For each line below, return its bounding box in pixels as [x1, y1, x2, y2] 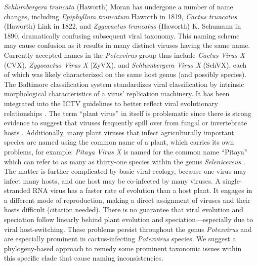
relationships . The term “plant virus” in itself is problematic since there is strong [4, 108, 252, 118]
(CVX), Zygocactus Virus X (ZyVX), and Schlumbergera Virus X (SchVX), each [4, 59, 247, 70]
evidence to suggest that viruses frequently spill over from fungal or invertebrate [4, 117, 247, 128]
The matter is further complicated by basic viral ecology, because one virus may [4, 166, 247, 176]
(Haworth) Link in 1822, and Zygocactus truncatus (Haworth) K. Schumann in [4, 21, 241, 31]
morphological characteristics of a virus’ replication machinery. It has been [4, 88, 230, 99]
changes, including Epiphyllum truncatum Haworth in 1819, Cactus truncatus [4, 11, 237, 21]
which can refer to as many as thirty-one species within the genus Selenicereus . [4, 156, 245, 166]
